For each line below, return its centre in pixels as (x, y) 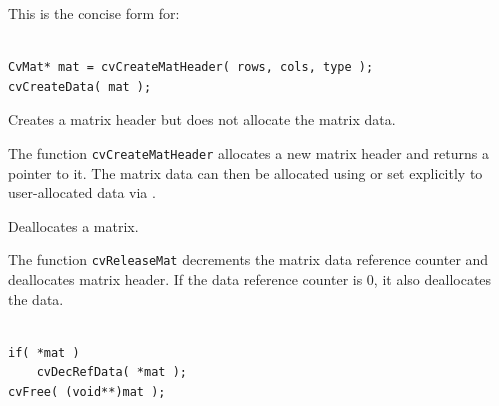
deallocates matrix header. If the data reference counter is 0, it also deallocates (250, 279)
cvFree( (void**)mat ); (87, 392)
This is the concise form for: (94, 13)
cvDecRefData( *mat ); (111, 372)
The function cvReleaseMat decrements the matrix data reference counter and (248, 259)
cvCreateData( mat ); (80, 86)
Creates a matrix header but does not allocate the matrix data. (202, 119)
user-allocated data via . (82, 192)
